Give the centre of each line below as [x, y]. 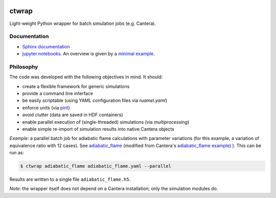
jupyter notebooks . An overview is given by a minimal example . [89, 54]
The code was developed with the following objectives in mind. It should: [86, 77]
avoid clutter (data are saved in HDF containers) [73, 115]
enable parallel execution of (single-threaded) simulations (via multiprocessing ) [106, 122]
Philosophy [24, 67]
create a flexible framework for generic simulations [76, 86]
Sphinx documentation [46, 46]
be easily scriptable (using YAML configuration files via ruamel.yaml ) [95, 101]
